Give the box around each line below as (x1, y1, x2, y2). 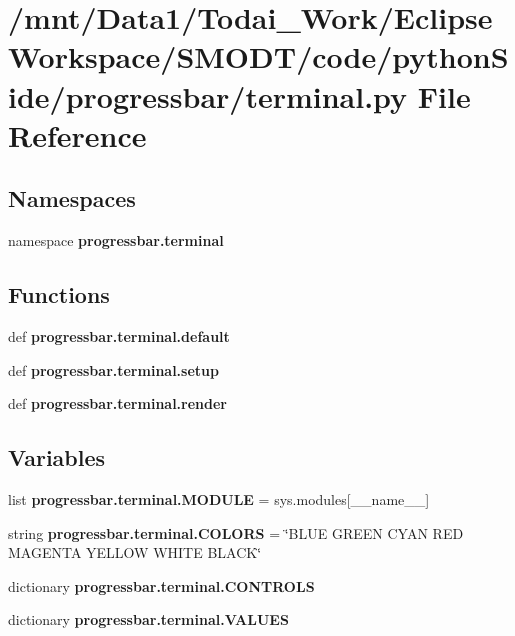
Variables (8, 442, 106, 473)
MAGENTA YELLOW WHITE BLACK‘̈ (8, 542, 262, 563)
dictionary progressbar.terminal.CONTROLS (8, 575, 315, 596)
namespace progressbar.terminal (8, 230, 224, 251)
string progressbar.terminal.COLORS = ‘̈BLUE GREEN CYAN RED (8, 522, 464, 543)
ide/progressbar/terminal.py (8, 75, 408, 116)
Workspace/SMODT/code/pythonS (8, 36, 509, 77)
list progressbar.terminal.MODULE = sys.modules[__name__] (8, 488, 430, 509)
